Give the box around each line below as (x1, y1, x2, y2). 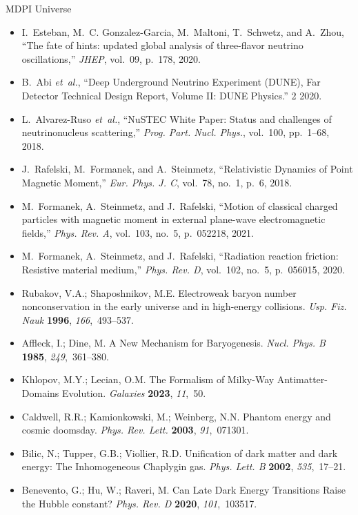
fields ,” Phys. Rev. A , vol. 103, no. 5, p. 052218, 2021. (21, 225, 254, 240)
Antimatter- (277, 372, 328, 387)
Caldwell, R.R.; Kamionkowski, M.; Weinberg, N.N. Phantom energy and (21, 409, 331, 423)
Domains (21, 386, 59, 400)
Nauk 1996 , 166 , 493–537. (21, 312, 135, 327)
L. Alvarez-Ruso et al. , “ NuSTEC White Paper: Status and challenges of (21, 111, 332, 126)
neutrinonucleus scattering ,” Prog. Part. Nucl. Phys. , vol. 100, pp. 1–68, (21, 125, 330, 139)
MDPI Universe (6, 1, 72, 15)
